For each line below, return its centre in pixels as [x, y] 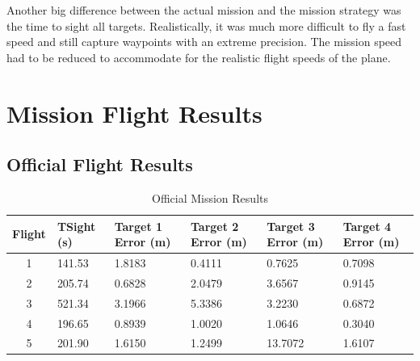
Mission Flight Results [134, 113]
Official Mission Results [210, 197]
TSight [76, 226]
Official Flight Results [100, 164]
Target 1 [139, 226]
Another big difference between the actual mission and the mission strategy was [204, 10]
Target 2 [215, 226]
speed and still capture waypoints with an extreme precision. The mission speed [204, 42]
